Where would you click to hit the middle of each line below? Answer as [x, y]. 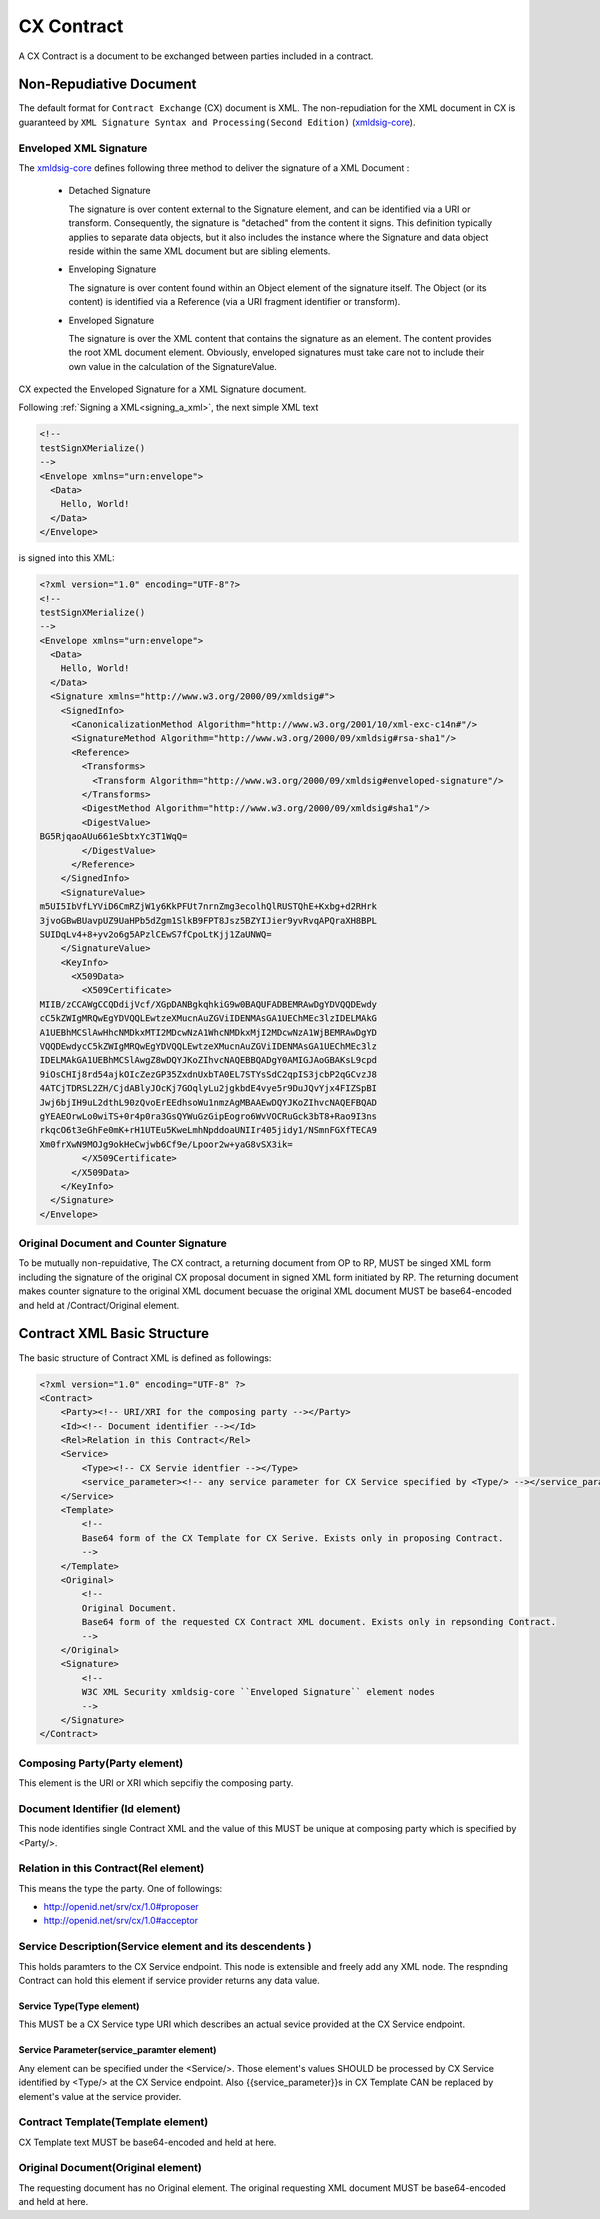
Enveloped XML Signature [83, 148]
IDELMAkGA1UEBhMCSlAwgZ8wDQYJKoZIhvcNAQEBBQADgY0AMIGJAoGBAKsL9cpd [208, 1060]
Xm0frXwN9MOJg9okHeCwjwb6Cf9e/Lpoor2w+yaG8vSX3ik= [166, 1144]
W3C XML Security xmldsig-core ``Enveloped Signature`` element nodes [258, 1692]
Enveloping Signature [112, 269]
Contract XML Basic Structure [114, 1333]
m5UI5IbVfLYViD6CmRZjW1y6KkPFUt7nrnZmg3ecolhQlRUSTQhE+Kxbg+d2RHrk [208, 906]
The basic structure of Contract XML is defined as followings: [145, 1357]
